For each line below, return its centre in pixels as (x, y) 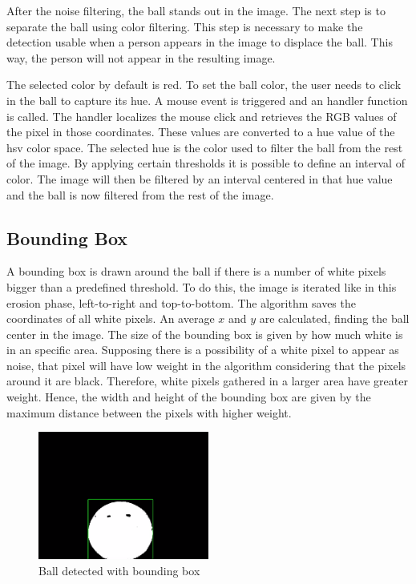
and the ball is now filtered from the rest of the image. (140, 194)
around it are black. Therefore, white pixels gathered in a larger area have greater (207, 381)
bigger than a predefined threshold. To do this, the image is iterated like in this (202, 286)
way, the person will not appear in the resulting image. (141, 57)
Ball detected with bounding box (119, 570)
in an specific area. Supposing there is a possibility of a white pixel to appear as (203, 350)
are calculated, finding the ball (334, 318)
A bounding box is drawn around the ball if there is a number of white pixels (196, 271)
